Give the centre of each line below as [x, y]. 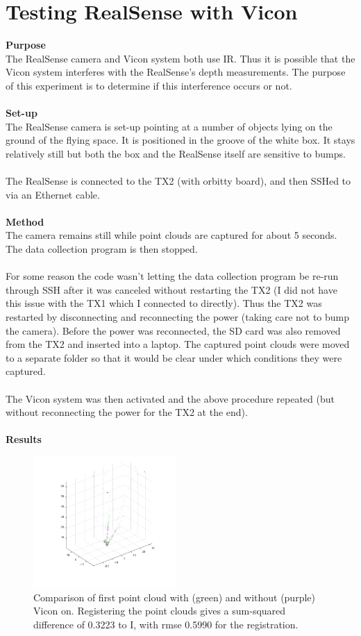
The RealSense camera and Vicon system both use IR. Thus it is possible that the [180, 58]
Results [24, 439]
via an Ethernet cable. [53, 194]
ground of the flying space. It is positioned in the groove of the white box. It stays [180, 140]
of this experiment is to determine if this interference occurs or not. [149, 85]
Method [25, 221]
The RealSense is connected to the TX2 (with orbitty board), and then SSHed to [178, 181]
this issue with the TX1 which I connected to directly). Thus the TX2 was [164, 303]
